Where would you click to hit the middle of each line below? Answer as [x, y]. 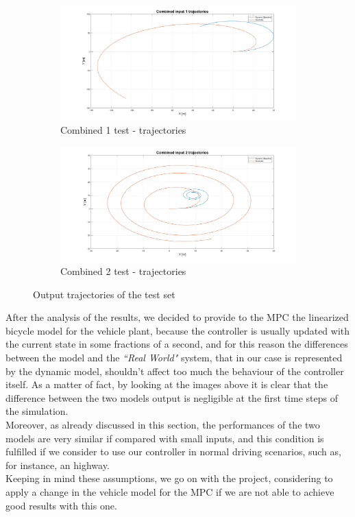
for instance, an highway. [58, 465]
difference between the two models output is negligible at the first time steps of [172, 397]
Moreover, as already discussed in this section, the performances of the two [163, 424]
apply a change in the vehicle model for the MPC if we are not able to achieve [170, 491]
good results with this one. [61, 505]
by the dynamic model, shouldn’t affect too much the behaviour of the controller [175, 371]
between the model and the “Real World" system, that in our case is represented [174, 357]
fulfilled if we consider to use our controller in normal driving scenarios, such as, [173, 452]
